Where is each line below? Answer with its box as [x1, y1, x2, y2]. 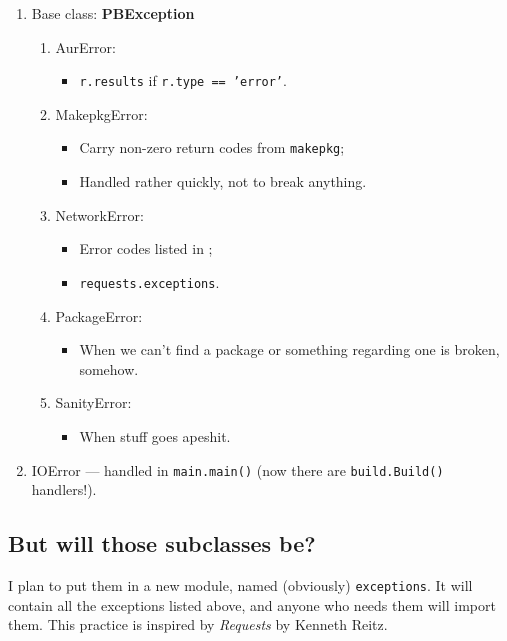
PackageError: [55, 305, 143, 326]
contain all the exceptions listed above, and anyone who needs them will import [8, 594, 496, 615]
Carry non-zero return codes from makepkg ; [79, 137, 345, 158]
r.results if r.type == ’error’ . [79, 70, 287, 91]
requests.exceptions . [79, 271, 220, 292]
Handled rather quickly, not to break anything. [79, 171, 367, 192]
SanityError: [55, 392, 132, 413]
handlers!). [31, 479, 97, 500]
